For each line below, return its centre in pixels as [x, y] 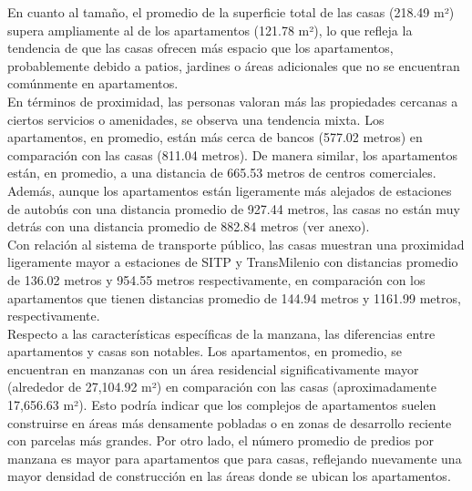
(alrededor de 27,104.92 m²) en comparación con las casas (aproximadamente [222, 387]
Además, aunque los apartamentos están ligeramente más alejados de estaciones [230, 190]
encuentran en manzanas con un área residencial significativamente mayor [213, 368]
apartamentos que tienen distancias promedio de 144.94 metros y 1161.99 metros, [234, 297]
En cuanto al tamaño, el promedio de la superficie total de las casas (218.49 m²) [231, 12]
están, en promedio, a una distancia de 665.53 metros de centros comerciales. [222, 173]
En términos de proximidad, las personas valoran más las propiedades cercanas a [233, 101]
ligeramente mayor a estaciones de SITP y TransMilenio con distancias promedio [233, 262]
